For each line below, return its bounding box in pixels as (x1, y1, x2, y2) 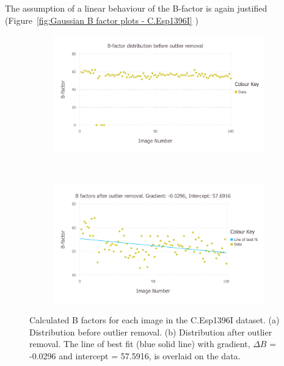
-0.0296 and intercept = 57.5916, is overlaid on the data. (29, 350, 241, 362)
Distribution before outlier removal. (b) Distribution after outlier (29, 325, 272, 338)
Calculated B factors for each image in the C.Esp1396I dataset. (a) (29, 314, 280, 326)
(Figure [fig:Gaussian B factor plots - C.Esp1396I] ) (5, 13, 198, 26)
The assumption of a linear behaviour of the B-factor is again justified (5, 2, 268, 14)
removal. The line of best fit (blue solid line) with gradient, (29, 337, 250, 350)
